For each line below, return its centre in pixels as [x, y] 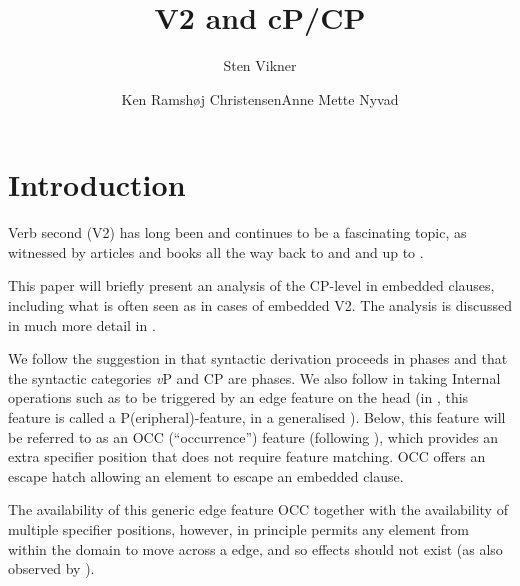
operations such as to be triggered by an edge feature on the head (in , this [238, 397]
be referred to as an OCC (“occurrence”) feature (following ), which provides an [253, 436]
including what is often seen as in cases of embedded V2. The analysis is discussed [260, 305]
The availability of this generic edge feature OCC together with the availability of [258, 509]
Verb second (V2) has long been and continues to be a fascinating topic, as [237, 232]
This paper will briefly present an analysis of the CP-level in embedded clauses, [251, 285]
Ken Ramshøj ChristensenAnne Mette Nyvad [260, 98]
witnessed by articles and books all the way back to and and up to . [216, 251]
